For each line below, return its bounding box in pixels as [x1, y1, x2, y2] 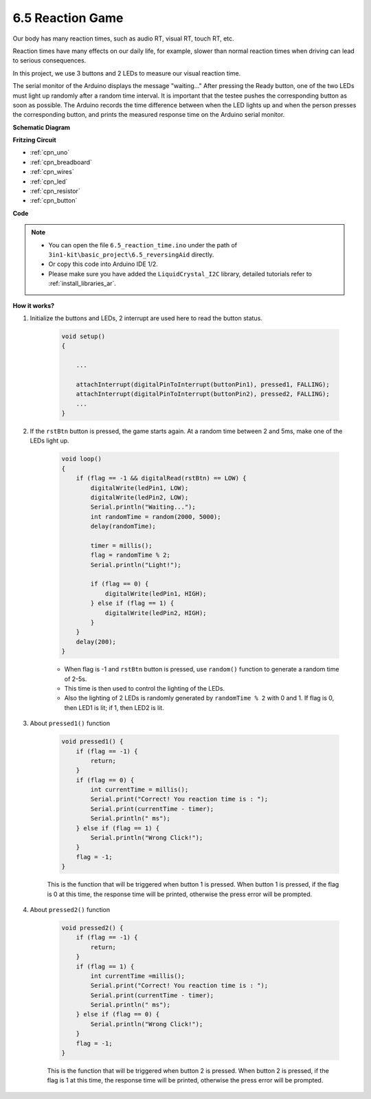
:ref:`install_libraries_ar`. [48, 279, 117, 288]
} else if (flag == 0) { [76, 1010, 160, 1019]
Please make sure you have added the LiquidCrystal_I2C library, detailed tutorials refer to [48, 269, 313, 278]
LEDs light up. [30, 436, 69, 445]
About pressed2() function [30, 905, 111, 913]
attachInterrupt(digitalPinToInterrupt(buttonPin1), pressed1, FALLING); [76, 380, 330, 388]
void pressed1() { [61, 737, 124, 746]
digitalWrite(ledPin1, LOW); [90, 484, 189, 491]
